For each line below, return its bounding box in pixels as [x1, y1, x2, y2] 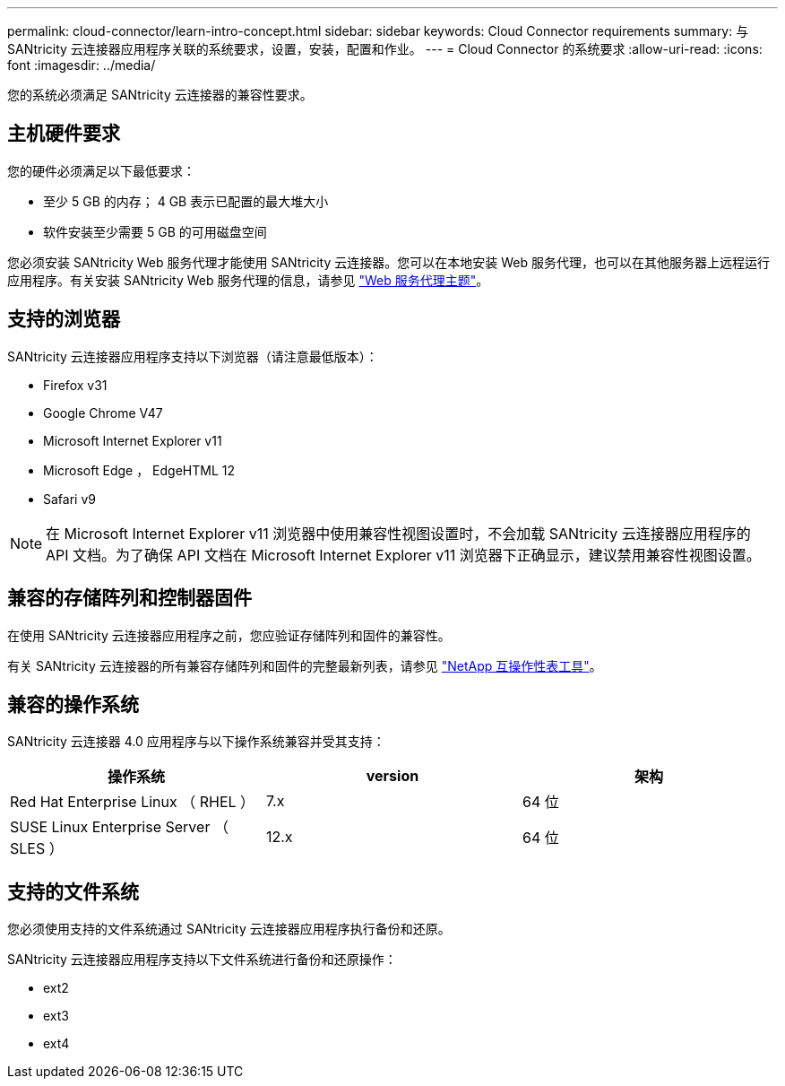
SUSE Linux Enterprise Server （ [10, 818, 229, 837]
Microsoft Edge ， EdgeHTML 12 [43, 462, 235, 478]
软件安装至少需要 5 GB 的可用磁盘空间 [43, 223, 267, 239]
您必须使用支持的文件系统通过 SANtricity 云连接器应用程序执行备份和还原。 [7, 921, 451, 937]
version [366, 767, 419, 786]
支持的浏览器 [7, 308, 120, 331]
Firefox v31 [43, 377, 108, 393]
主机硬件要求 [7, 122, 120, 145]
